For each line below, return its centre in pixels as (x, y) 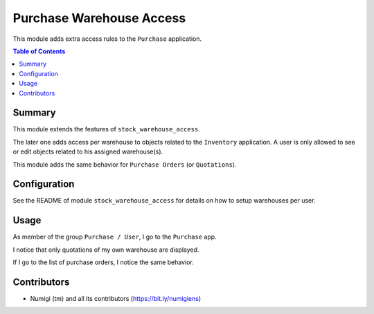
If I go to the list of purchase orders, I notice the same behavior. (103, 262)
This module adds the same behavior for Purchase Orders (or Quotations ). (125, 164)
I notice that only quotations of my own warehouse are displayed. (106, 250)
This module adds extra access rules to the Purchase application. (107, 39)
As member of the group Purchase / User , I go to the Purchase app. (115, 237)
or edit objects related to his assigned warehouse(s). (88, 151)
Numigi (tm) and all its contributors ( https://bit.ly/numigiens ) (116, 299)
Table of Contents (39, 51)
